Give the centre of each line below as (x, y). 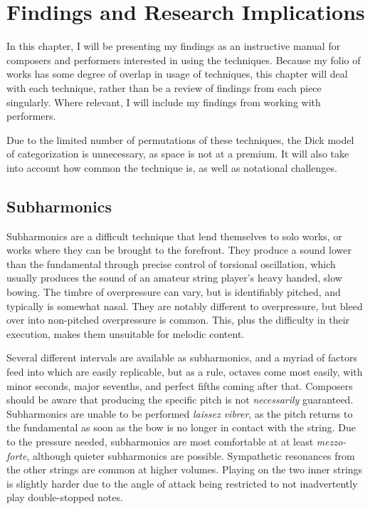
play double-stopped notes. (65, 497)
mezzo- (331, 441)
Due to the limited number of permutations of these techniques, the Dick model (180, 139)
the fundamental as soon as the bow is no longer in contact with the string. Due (181, 427)
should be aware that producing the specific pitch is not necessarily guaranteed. (180, 400)
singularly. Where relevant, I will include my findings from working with (164, 102)
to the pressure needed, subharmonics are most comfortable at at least (160, 441)
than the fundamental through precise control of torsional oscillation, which (171, 263)
